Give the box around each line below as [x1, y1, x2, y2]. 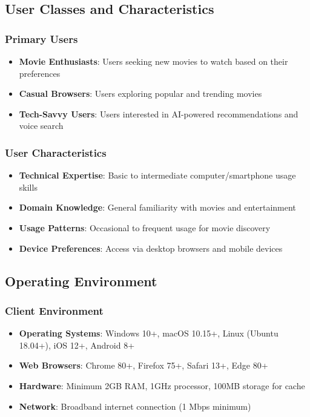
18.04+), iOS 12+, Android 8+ [19, 338, 135, 351]
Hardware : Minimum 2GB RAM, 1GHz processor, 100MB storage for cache [19, 379, 305, 392]
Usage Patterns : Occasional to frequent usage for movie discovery [19, 221, 271, 234]
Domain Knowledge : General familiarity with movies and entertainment [19, 201, 296, 214]
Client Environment [5, 303, 104, 318]
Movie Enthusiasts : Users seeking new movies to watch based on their [19, 55, 288, 67]
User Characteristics [5, 145, 107, 160]
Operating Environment [5, 271, 157, 290]
